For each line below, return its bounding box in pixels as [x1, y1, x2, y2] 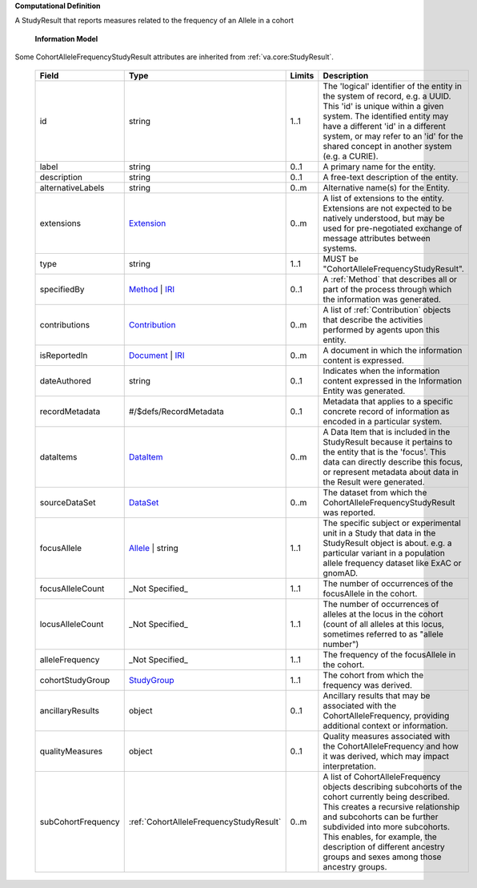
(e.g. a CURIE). [323, 151, 379, 162]
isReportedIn [39, 349, 88, 360]
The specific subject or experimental [323, 517, 462, 528]
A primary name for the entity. [323, 161, 436, 172]
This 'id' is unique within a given [323, 100, 444, 111]
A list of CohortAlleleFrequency [323, 771, 441, 782]
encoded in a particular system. [323, 416, 443, 427]
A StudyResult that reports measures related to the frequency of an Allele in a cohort [14, 16, 294, 26]
